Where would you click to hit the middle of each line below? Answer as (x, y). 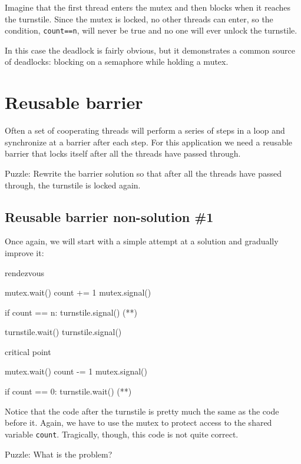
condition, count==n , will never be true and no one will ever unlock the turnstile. (151, 30)
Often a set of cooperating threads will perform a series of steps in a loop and (145, 130)
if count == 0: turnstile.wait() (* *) (68, 391)
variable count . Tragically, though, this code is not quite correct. (122, 434)
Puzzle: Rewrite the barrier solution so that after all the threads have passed (143, 173)
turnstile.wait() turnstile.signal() (63, 332)
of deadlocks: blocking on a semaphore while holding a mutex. (117, 62)
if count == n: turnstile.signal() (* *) (71, 312)
